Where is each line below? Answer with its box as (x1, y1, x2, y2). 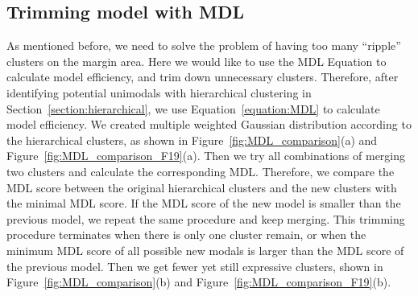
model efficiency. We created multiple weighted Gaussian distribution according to (6, 116, 412, 133)
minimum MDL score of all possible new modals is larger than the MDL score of (6, 241, 404, 258)
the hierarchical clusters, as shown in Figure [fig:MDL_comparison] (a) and (6, 131, 378, 148)
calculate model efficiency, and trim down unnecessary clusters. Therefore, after (6, 68, 399, 85)
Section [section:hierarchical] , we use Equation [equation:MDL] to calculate (6, 100, 380, 117)
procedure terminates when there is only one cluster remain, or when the (6, 226, 366, 243)
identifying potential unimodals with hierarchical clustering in (6, 84, 312, 101)
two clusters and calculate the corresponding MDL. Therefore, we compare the (6, 162, 395, 179)
